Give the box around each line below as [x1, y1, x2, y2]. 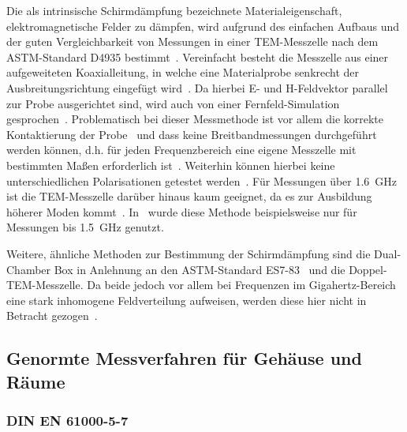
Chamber [6, 261, 51, 277]
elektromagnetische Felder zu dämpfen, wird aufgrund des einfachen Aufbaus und [6, 17, 400, 34]
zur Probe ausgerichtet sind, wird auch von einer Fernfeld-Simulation [6, 95, 340, 111]
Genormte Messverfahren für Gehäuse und [6, 346, 362, 370]
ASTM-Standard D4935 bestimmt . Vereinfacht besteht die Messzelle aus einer [6, 48, 389, 65]
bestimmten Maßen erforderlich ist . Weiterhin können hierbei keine [6, 156, 335, 173]
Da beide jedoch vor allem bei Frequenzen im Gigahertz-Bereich [87, 276, 396, 293]
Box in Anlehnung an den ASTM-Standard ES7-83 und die [54, 261, 345, 277]
